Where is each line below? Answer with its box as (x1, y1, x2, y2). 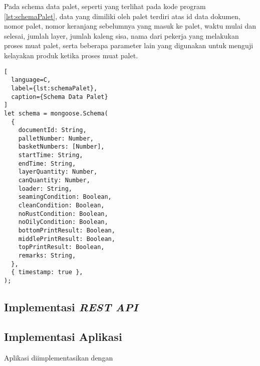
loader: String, (18, 185, 73, 192)
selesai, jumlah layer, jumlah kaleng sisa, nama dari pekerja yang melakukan (4, 30, 239, 41)
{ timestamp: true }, (11, 269, 83, 276)
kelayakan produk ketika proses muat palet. (4, 50, 138, 60)
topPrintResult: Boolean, (18, 243, 105, 251)
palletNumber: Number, (18, 135, 94, 142)
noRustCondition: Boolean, (18, 210, 108, 217)
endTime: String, (18, 160, 76, 167)
